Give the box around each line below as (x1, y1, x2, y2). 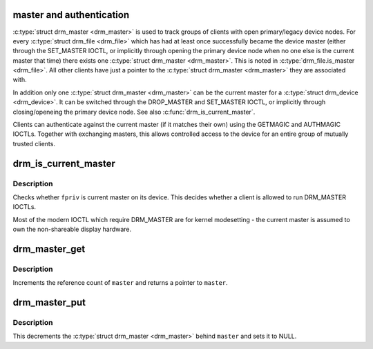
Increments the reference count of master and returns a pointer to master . (12, 279, 228, 287)
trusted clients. (12, 139, 55, 148)
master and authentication (12, 9, 130, 21)
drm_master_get (12, 243, 86, 255)
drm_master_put (12, 297, 86, 308)
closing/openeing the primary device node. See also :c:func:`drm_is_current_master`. (12, 108, 256, 116)
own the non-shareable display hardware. (12, 225, 132, 234)
